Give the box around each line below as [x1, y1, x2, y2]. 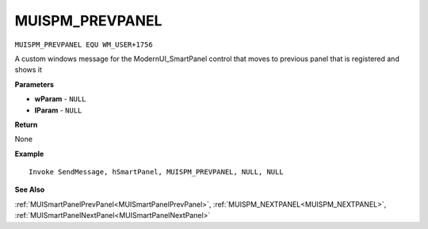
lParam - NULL [34, 105, 82, 115]
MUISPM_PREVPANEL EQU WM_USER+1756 [14, 40, 154, 49]
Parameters [14, 79, 55, 89]
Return [14, 120, 38, 129]
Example [14, 149, 44, 158]
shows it [14, 65, 43, 74]
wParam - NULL [34, 94, 86, 104]
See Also [14, 185, 45, 194]
